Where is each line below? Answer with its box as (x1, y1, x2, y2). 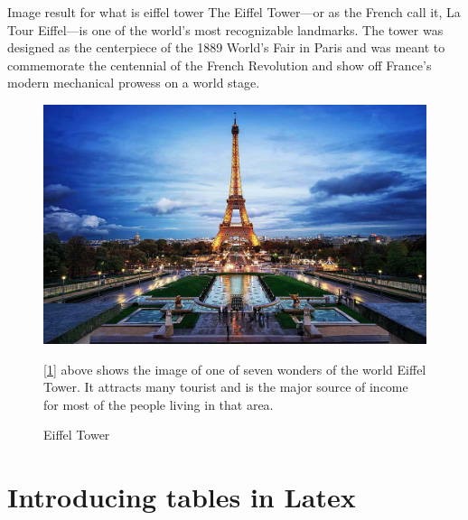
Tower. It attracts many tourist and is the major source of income (43, 377, 408, 396)
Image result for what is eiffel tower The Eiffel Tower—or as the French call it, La (7, 3, 461, 21)
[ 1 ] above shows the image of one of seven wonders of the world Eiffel (43, 359, 426, 378)
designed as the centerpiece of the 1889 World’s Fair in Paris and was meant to (7, 38, 445, 57)
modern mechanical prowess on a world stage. (7, 73, 260, 92)
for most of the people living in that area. (43, 395, 274, 413)
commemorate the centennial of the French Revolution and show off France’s (7, 55, 432, 74)
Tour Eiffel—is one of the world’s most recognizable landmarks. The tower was (7, 20, 444, 39)
